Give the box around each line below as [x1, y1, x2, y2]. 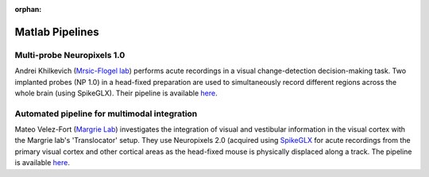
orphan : [14, 5, 42, 13]
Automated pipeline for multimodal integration [14, 108, 198, 119]
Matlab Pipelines [14, 25, 99, 39]
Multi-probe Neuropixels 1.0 [14, 49, 126, 60]
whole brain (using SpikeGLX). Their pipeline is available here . [14, 88, 218, 98]
